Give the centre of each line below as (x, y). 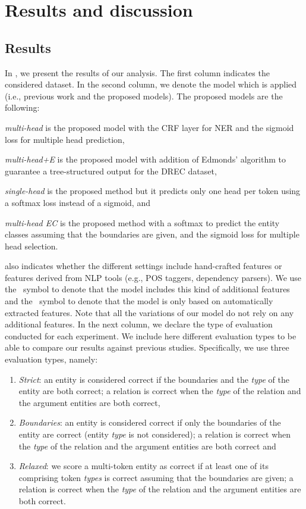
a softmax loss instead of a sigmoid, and (78, 202)
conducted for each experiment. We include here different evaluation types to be (151, 335)
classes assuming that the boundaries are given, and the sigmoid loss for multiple (152, 234)
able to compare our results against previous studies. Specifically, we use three (147, 347)
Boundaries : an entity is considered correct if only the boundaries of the (150, 422)
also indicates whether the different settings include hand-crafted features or (143, 266)
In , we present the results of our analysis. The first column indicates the (137, 72)
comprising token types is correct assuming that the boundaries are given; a (156, 477)
